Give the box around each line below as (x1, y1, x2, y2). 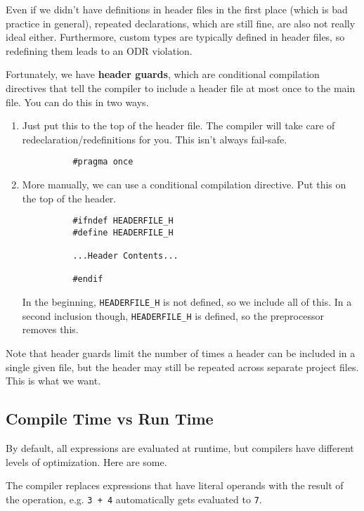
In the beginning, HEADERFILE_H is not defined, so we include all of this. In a (22, 295, 352, 309)
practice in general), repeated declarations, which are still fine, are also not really (6, 15, 356, 30)
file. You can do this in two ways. (6, 94, 149, 109)
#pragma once (72, 157, 134, 167)
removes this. (22, 322, 79, 337)
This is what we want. (6, 373, 101, 388)
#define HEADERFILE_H (72, 227, 174, 238)
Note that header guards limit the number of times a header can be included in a (6, 346, 356, 361)
